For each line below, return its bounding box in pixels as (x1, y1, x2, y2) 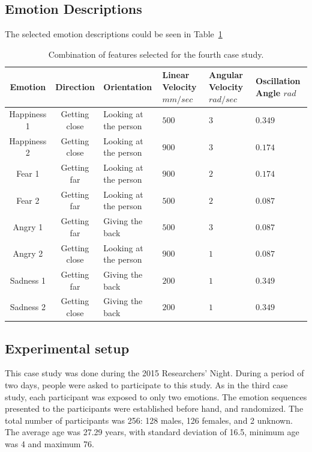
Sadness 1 (10, 273, 46, 286)
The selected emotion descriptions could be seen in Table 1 (5, 28, 223, 40)
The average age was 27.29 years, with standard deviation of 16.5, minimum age (5, 426, 299, 438)
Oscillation (256, 75, 301, 87)
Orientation (103, 80, 152, 93)
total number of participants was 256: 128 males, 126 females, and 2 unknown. (5, 414, 293, 426)
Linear (162, 69, 190, 81)
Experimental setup (5, 338, 130, 357)
